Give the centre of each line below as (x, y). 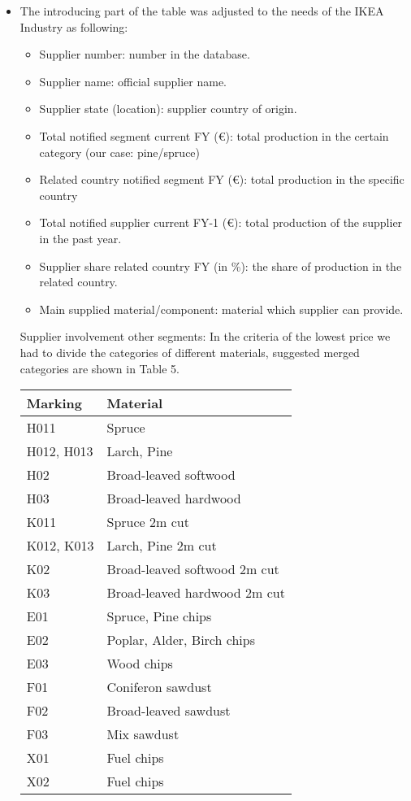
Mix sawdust (143, 734)
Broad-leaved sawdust (169, 711)
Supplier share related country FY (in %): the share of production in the (221, 266)
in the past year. (80, 238)
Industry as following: (74, 26)
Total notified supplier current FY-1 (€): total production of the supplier (221, 222)
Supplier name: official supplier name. (133, 81)
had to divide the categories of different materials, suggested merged (190, 352)
